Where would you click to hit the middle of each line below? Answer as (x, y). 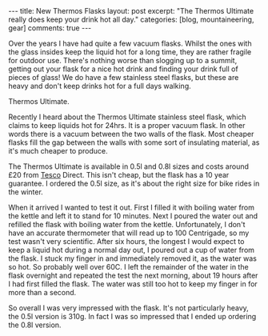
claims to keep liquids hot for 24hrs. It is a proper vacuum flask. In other (127, 125)
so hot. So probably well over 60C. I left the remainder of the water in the (129, 267)
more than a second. (42, 292)
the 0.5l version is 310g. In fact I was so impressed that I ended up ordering (132, 316)
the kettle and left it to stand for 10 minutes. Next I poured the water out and (133, 216)
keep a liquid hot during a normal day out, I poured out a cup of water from (131, 250)
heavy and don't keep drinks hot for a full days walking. (100, 86)
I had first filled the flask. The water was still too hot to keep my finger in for (133, 284)
